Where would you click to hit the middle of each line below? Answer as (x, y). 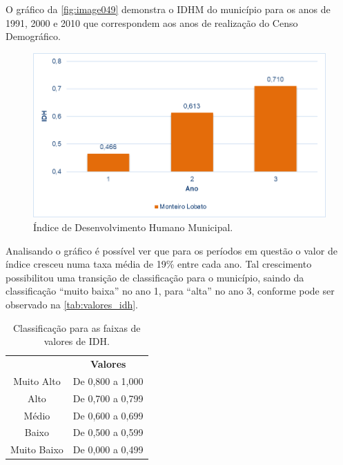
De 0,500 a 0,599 (108, 432)
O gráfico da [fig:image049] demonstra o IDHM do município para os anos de (168, 9)
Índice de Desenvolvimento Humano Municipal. (133, 227)
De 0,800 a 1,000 (108, 380)
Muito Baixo (37, 449)
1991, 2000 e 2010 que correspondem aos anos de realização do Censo (152, 22)
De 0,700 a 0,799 (108, 398)
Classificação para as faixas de (77, 327)
